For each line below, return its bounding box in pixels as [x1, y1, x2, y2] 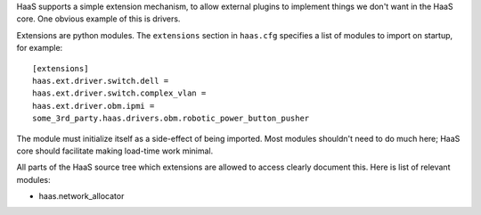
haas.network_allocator [38, 191, 125, 202]
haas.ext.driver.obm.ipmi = [32, 101, 155, 111]
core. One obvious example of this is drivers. [16, 13, 181, 24]
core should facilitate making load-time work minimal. [16, 145, 214, 156]
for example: [16, 43, 63, 54]
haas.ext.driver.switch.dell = [32, 76, 169, 86]
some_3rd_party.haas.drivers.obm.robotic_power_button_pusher [32, 113, 310, 124]
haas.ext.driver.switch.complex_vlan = [32, 88, 207, 98]
